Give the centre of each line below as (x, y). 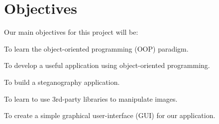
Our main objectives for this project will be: (71, 32)
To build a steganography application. (62, 82)
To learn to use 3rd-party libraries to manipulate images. (91, 98)
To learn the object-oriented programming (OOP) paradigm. (96, 48)
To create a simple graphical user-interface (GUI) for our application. (110, 115)
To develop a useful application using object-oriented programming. (107, 65)
